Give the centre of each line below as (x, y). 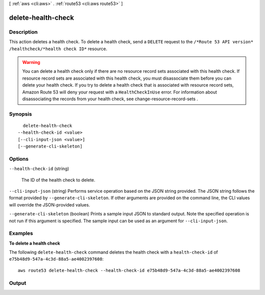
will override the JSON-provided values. (50, 205)
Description (23, 32)
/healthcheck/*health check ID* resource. (58, 49)
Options (19, 159)
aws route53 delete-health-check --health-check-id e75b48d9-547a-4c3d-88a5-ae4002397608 (129, 270)
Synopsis (20, 114)
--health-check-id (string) (39, 169)
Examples (21, 234)
